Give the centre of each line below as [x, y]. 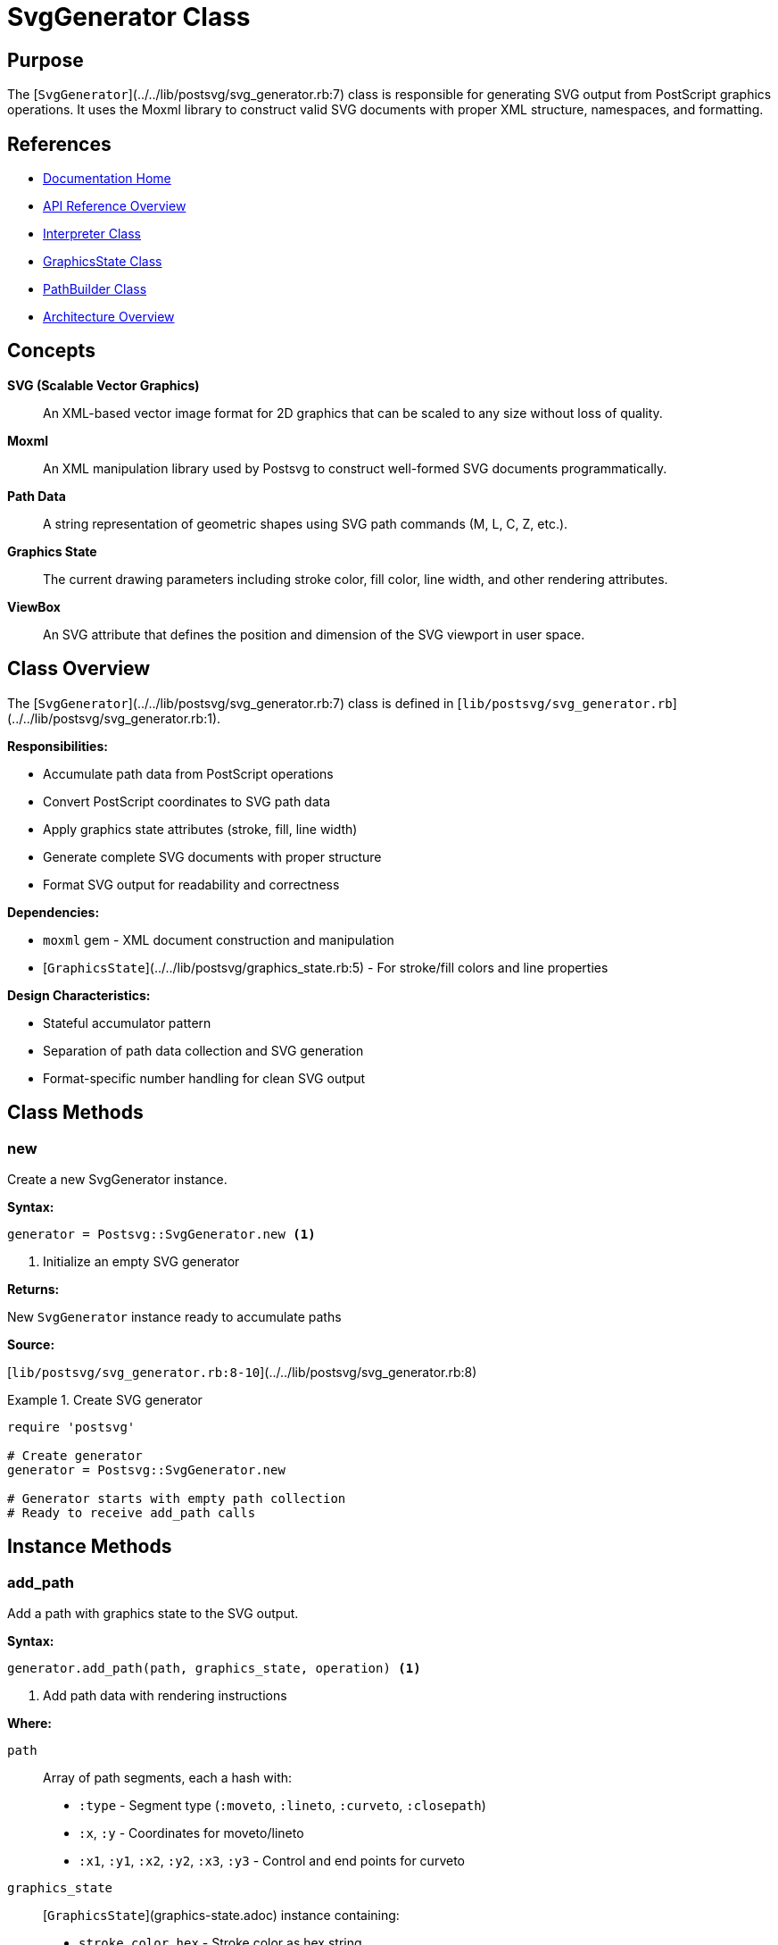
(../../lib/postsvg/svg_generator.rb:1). [114, 718]
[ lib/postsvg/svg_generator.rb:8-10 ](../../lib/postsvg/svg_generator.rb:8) [242, 1372]
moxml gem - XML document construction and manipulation [219, 939]
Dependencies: [54, 912]
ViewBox [34, 606]
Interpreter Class [92, 234]
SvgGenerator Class [129, 17]
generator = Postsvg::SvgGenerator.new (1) [161, 1234]
